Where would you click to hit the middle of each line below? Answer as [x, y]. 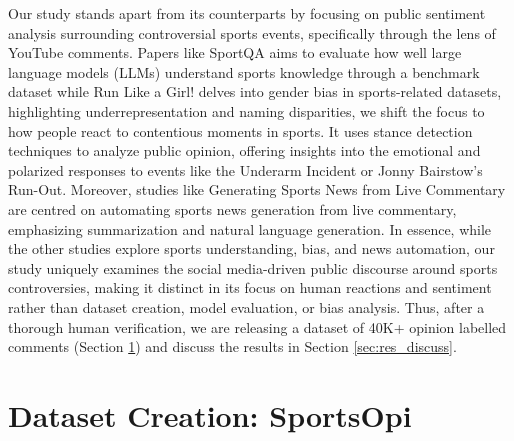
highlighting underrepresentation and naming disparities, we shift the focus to [246, 110]
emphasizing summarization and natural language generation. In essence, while [250, 228]
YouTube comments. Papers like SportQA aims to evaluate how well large [235, 52]
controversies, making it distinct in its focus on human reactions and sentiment [250, 287]
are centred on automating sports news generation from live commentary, [232, 208]
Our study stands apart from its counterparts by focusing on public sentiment [247, 13]
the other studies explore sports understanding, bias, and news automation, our [251, 248]
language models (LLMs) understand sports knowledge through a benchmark [244, 71]
